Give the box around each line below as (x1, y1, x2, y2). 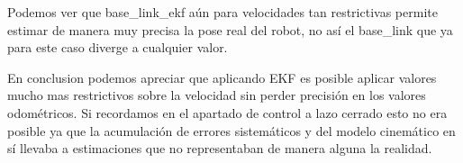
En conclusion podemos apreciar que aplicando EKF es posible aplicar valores (7, 68, 437, 86)
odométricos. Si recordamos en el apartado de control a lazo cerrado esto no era (7, 103, 448, 122)
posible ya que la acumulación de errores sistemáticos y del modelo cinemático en (7, 121, 456, 140)
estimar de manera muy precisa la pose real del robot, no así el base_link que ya (7, 20, 453, 39)
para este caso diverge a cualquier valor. (7, 38, 228, 57)
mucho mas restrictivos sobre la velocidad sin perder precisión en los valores (7, 86, 426, 104)
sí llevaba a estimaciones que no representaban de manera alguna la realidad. (7, 139, 432, 158)
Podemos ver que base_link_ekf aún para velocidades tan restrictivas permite (7, 3, 438, 21)
